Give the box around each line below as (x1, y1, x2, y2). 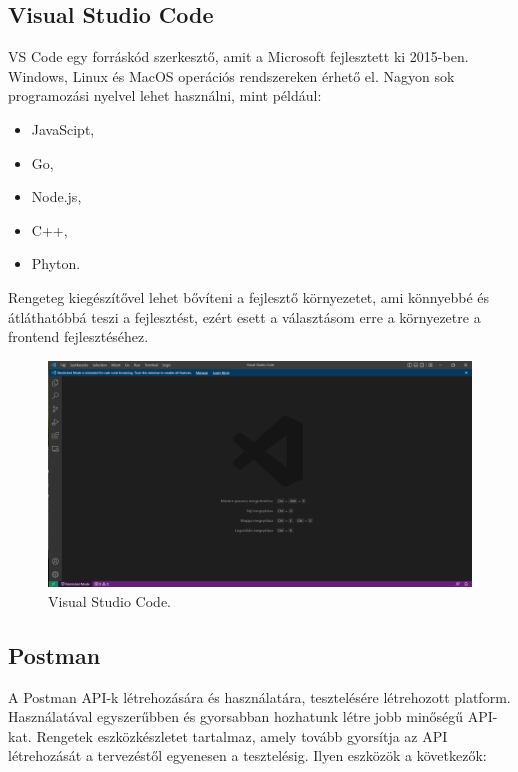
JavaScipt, (31, 118, 95, 139)
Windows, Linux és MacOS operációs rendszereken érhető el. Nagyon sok (8, 65, 455, 86)
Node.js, (31, 186, 82, 207)
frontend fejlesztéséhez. (8, 326, 149, 347)
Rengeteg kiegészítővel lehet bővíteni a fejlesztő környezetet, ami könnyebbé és (8, 286, 490, 307)
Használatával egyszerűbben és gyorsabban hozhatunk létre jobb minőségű (8, 706, 464, 727)
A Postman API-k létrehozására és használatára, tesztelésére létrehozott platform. (8, 686, 511, 707)
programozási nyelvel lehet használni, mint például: (8, 85, 322, 106)
